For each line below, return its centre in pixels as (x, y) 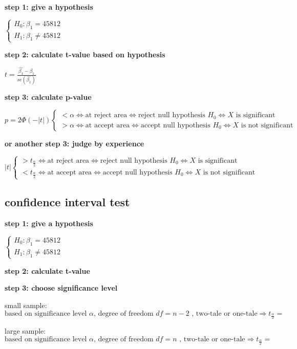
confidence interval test (67, 202)
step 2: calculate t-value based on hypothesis (85, 54)
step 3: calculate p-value (48, 97)
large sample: (25, 331)
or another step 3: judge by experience (75, 144)
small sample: (26, 305)
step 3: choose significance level (61, 288)
